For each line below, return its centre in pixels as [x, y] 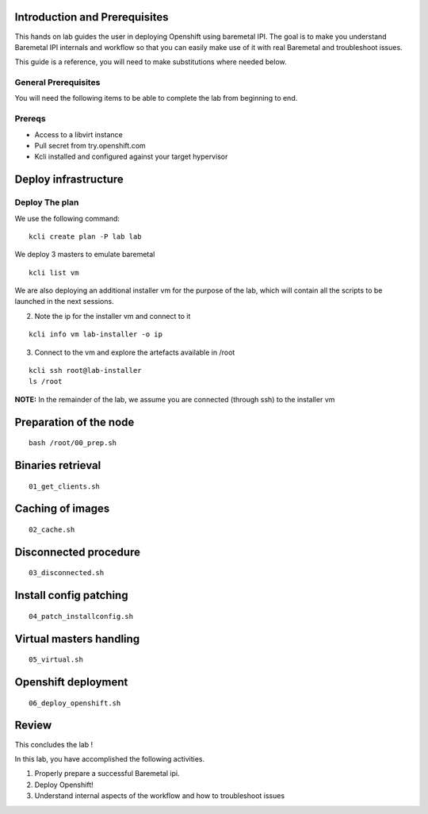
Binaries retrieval [58, 465]
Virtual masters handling [77, 639]
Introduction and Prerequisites [92, 17]
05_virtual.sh [56, 660]
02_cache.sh [52, 530]
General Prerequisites [57, 83]
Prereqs [31, 119]
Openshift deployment [71, 682]
